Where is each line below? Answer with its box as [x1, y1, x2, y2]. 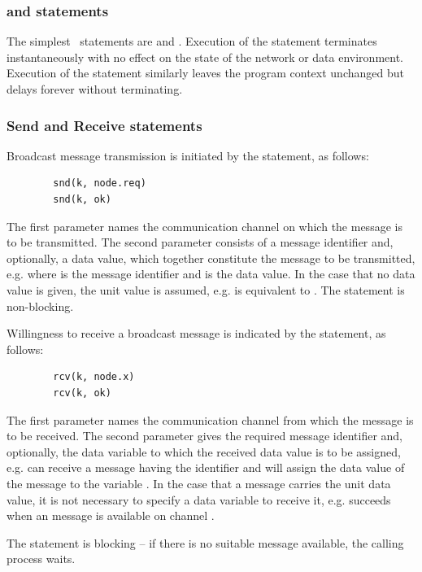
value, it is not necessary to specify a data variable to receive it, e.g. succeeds [7, 491, 391, 508]
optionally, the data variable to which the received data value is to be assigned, [7, 443, 401, 460]
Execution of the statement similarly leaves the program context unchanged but [7, 64, 404, 81]
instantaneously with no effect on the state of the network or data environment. [7, 48, 403, 65]
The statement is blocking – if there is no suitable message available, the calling [7, 534, 404, 551]
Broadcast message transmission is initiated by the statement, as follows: [7, 146, 369, 164]
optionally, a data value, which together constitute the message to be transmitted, [7, 249, 415, 266]
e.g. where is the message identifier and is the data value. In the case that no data [7, 265, 415, 282]
